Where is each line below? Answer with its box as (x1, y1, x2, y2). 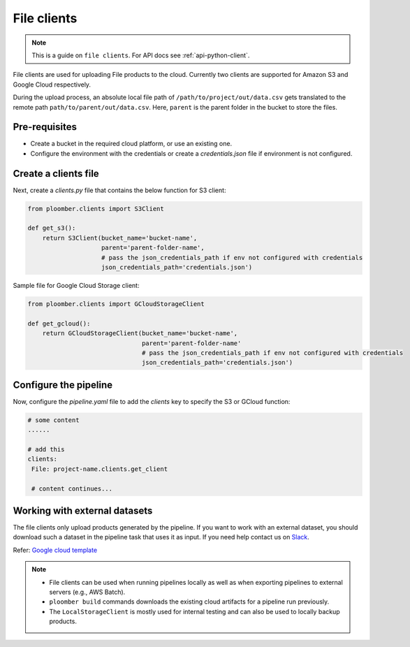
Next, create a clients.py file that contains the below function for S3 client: (13, 186, 226, 194)
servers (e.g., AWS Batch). (49, 588, 126, 597)
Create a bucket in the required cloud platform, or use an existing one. (30, 140, 233, 148)
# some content (27, 416, 80, 424)
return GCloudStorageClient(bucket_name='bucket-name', (42, 329, 238, 337)
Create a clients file (13, 168, 99, 180)
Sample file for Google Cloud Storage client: (13, 282, 140, 290)
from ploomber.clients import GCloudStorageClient (27, 300, 205, 307)
